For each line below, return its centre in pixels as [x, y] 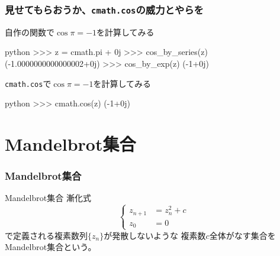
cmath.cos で [28, 83]
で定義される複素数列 [46, 235]
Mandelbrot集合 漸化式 [48, 198]
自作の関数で [30, 32]
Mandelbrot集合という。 [51, 247]
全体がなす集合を [242, 235]
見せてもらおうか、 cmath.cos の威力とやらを [104, 9]
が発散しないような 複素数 [155, 235]
